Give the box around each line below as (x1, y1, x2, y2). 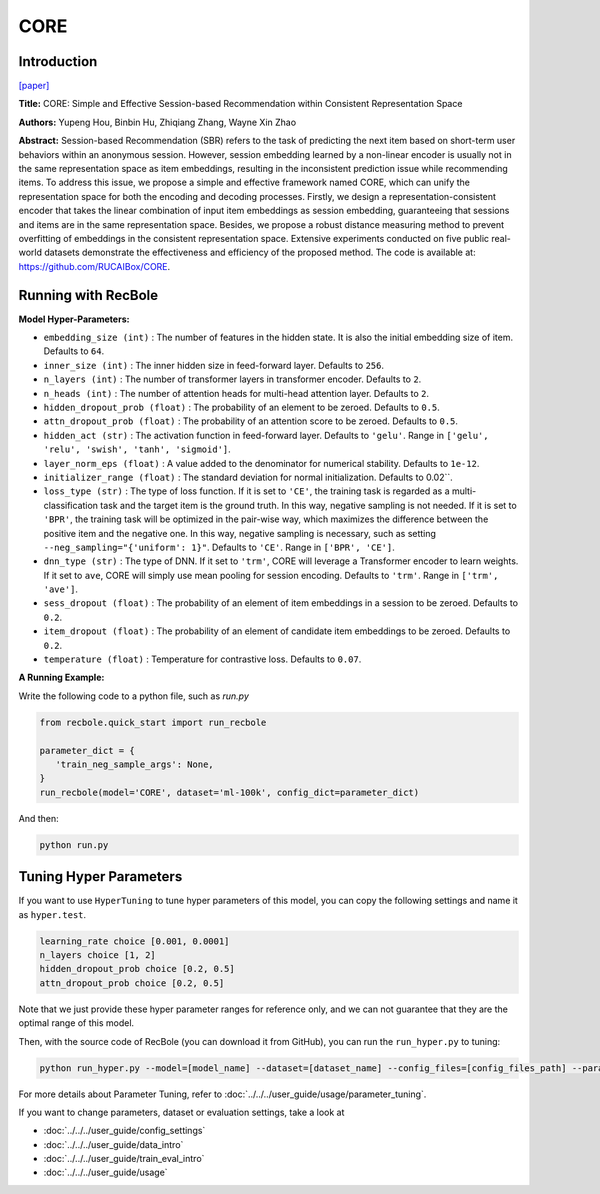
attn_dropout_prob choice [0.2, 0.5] (39, 977, 225, 989)
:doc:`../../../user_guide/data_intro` (43, 1138, 184, 1150)
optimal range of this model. (18, 1017, 135, 1029)
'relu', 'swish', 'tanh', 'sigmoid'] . (43, 443, 232, 455)
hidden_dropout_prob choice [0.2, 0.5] (39, 963, 235, 975)
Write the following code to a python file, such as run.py (18, 690, 250, 702)
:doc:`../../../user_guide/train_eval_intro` (43, 1153, 205, 1165)
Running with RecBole (18, 286, 159, 304)
